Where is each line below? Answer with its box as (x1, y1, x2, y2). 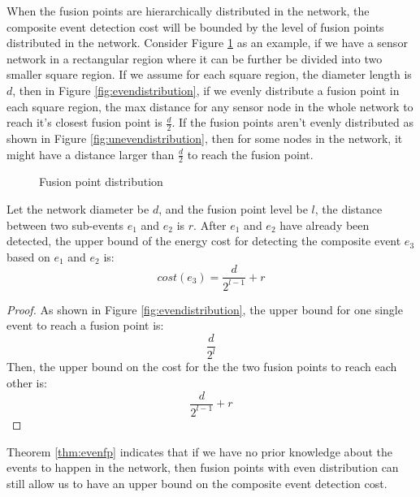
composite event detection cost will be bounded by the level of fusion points (6, 18, 384, 35)
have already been (279, 216, 370, 233)
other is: (6, 374, 47, 391)
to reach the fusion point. (187, 145, 314, 162)
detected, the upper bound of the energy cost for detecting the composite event (6, 232, 401, 249)
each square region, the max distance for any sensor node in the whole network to (6, 97, 414, 115)
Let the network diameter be (6, 201, 149, 217)
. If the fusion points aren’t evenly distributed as (171, 114, 414, 131)
